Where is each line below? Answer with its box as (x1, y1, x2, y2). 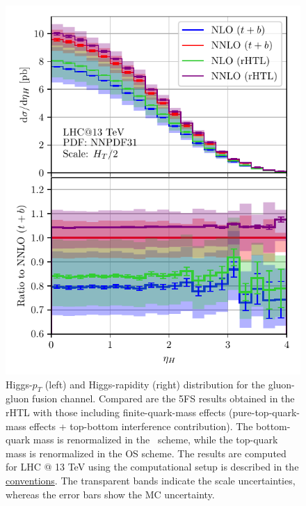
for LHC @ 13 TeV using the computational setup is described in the (6, 459, 299, 474)
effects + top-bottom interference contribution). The (29, 418, 253, 433)
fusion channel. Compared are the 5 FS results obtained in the (32, 391, 295, 406)
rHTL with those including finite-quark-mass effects (6, 404, 226, 419)
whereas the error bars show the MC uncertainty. (6, 487, 215, 501)
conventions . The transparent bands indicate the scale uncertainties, (6, 473, 296, 487)
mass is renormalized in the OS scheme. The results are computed (6, 445, 287, 460)
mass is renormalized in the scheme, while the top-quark (33, 432, 278, 447)
